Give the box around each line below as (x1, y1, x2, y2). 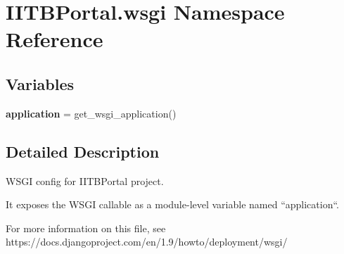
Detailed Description (6, 140, 160, 162)
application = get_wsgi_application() (6, 106, 177, 120)
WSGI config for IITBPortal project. (6, 173, 164, 188)
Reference (6, 25, 103, 53)
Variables (6, 72, 75, 94)
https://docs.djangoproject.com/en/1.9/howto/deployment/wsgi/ (6, 234, 288, 249)
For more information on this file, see (6, 220, 166, 235)
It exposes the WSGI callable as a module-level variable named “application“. (6, 197, 340, 212)
